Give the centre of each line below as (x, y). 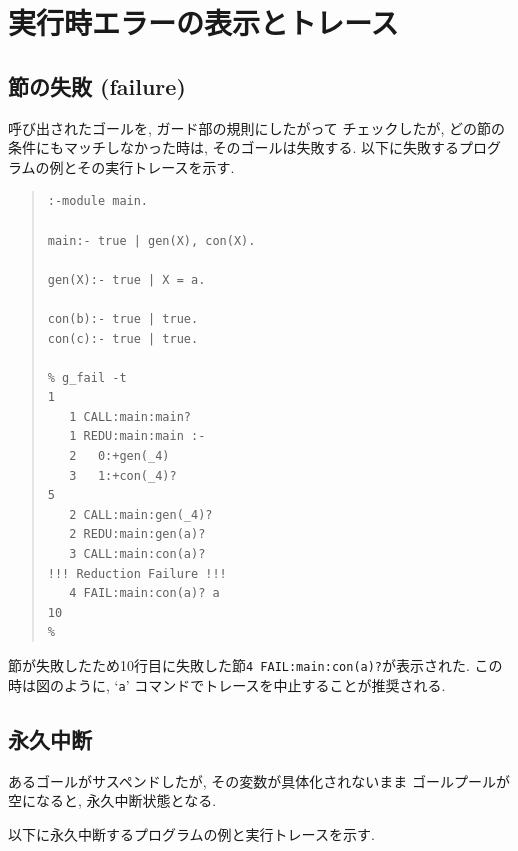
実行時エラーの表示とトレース (203, 22)
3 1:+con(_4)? (123, 475)
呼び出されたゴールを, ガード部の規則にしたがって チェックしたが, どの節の (257, 127)
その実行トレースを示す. (156, 166)
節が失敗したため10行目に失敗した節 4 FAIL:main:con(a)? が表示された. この (255, 665)
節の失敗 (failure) (97, 85)
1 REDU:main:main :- (137, 436)
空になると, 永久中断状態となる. (112, 800)
